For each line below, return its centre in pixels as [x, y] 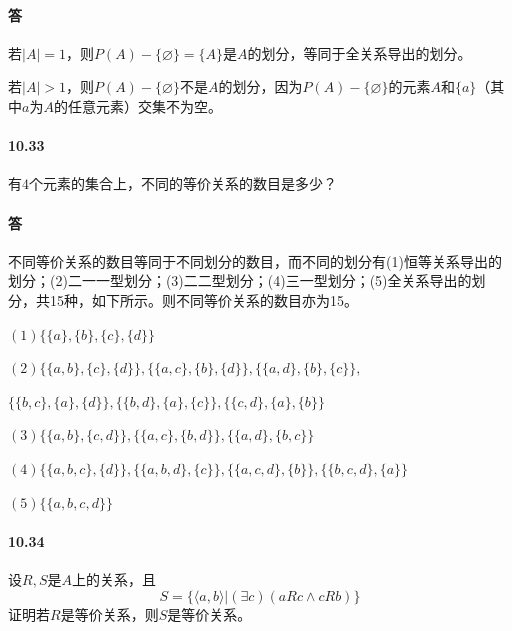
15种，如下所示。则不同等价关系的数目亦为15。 [203, 299]
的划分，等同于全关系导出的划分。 [359, 52]
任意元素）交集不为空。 [144, 105]
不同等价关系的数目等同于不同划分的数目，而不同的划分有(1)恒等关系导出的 [255, 260]
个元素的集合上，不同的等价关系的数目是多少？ [183, 183]
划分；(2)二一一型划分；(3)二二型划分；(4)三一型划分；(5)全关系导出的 [240, 280]
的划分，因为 [260, 86]
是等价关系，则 [109, 613]
